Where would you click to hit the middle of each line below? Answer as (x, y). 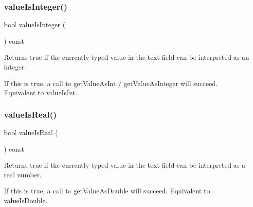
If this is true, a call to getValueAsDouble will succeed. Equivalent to (107, 191)
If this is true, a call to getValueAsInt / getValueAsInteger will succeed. (111, 83)
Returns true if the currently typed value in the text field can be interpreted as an (126, 57)
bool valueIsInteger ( (35, 25)
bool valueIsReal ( (31, 132)
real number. (23, 174)
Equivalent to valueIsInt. (41, 93)
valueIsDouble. (26, 200)
